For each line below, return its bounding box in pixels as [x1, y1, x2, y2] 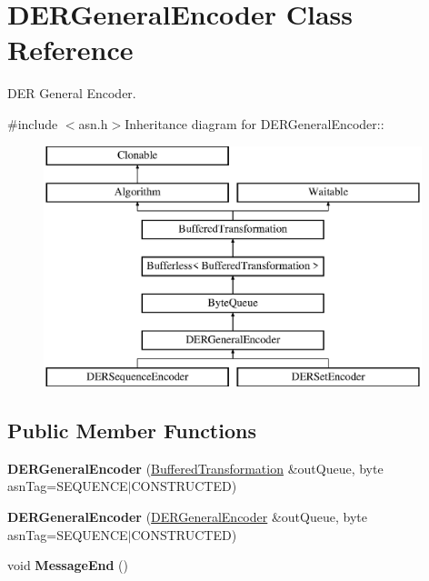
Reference [7, 31, 134, 68]
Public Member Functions [7, 416, 256, 445]
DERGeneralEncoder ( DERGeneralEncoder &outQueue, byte [7, 507, 367, 526]
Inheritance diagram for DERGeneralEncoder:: [125, 114, 384, 133]
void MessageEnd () [7, 556, 129, 575]
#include [7, 114, 58, 133]
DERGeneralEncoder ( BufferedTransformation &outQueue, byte [7, 458, 384, 477]
